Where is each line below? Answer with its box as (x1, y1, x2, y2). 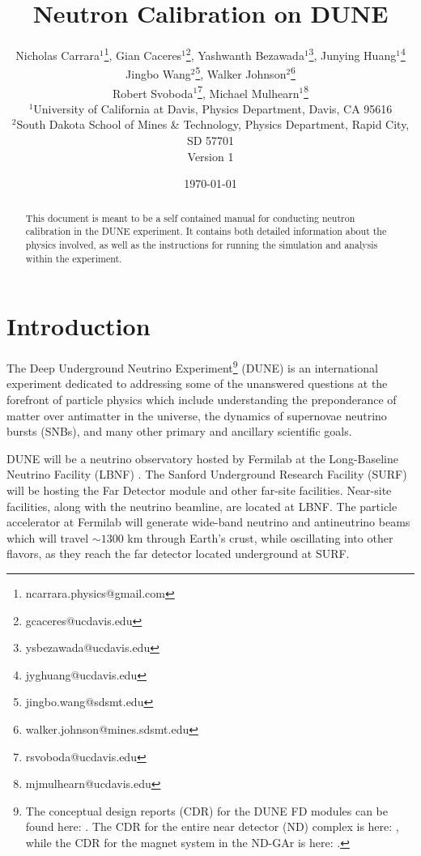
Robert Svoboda (113, 84, 193, 101)
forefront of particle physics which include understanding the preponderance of (6, 391, 397, 408)
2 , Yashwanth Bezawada (185, 45, 304, 63)
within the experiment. (25, 251, 122, 265)
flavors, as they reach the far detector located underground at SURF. (6, 545, 350, 562)
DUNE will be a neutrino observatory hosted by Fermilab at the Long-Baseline (6, 449, 398, 466)
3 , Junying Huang (308, 45, 397, 63)
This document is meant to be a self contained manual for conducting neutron (25, 211, 355, 224)
